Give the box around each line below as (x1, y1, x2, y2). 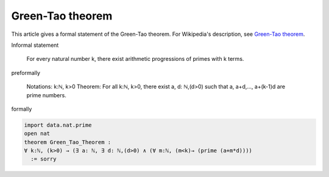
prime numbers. (26, 91, 66, 99)
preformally (11, 69, 41, 76)
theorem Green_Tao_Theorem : (24, 139, 111, 145)
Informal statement (11, 41, 59, 49)
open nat (24, 130, 51, 137)
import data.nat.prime (24, 122, 92, 128)
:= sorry (30, 156, 57, 162)
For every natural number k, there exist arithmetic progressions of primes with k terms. (26, 55, 244, 63)
